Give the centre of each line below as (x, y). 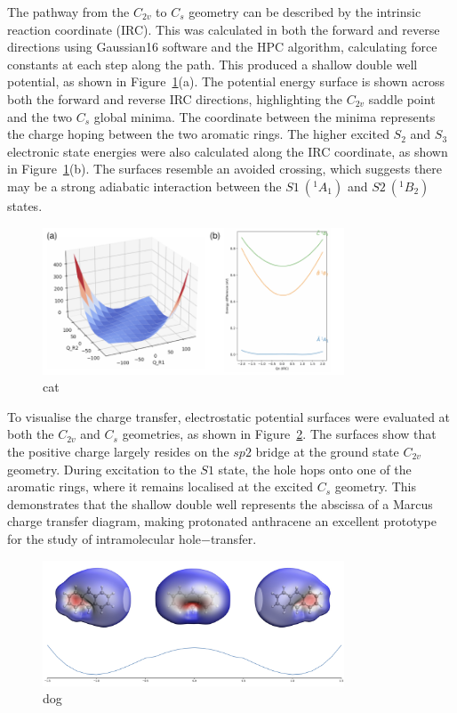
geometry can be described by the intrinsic (305, 12)
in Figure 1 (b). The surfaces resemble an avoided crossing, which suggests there (225, 169)
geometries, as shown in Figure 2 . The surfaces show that (279, 434)
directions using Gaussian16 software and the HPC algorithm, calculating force (222, 47)
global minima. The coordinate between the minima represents (265, 116)
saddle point (402, 98)
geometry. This (375, 486)
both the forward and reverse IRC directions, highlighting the (175, 98)
